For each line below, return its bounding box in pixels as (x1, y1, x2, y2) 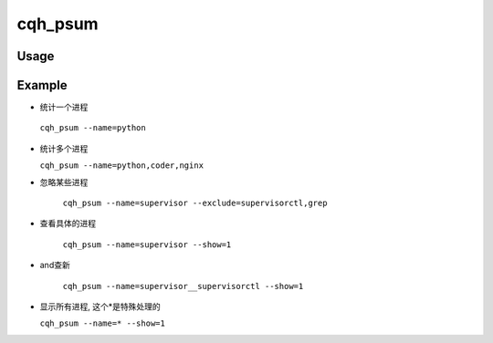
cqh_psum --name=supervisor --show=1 (62, 239, 232, 250)
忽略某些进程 (39, 176, 89, 187)
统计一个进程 (39, 101, 89, 113)
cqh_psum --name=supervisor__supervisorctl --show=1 (62, 281, 304, 291)
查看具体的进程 (39, 218, 96, 229)
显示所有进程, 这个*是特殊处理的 (39, 301, 161, 312)
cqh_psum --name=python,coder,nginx (39, 161, 205, 171)
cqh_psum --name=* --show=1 (39, 318, 166, 328)
